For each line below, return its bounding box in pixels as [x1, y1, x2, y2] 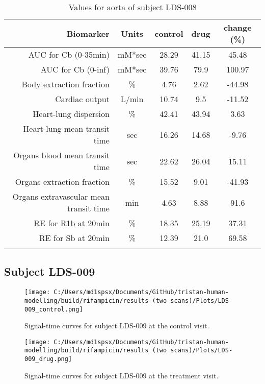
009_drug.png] [24, 355, 72, 363]
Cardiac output [55, 93, 110, 105]
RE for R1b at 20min [34, 217, 110, 229]
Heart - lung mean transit [23, 123, 110, 134]
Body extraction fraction [21, 78, 110, 90]
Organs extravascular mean [12, 190, 110, 202]
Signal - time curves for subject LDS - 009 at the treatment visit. [24, 370, 219, 380]
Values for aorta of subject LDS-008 [68, 1, 197, 13]
